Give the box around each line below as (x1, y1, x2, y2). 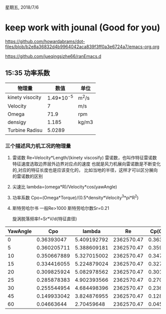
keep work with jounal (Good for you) (5, 22, 161, 33)
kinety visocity (7, 94, 41, 101)
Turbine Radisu (7, 127, 43, 134)
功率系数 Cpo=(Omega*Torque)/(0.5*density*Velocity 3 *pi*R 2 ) (12, 194, 139, 201)
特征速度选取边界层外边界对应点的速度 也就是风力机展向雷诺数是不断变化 (12, 161, 161, 167)
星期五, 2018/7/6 (5, 4, 39, 10)
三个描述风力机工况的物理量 (5, 143, 71, 149)
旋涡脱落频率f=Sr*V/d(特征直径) (12, 216, 78, 222)
